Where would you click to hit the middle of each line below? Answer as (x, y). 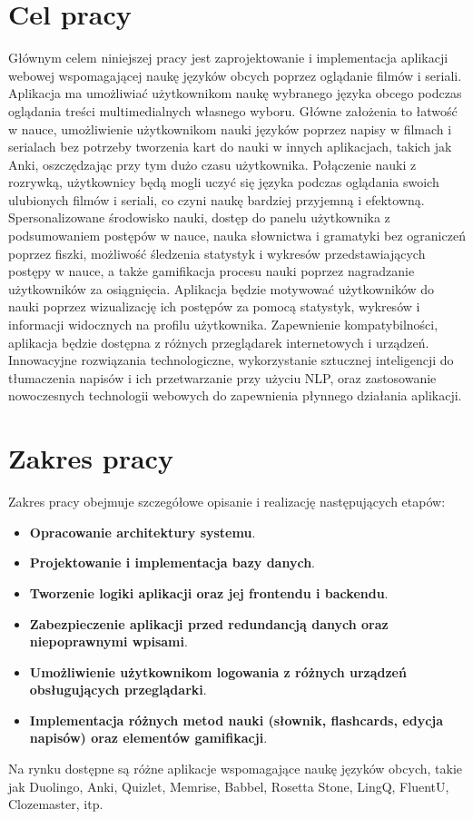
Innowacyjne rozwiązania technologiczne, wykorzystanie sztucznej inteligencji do (231, 360)
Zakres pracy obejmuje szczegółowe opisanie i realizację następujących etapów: (227, 502)
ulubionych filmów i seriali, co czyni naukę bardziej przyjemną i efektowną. (217, 199)
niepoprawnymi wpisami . (108, 641)
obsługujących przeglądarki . (118, 690)
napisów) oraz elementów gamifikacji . (148, 738)
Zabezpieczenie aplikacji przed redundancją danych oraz (209, 623)
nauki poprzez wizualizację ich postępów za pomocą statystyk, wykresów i (214, 306)
